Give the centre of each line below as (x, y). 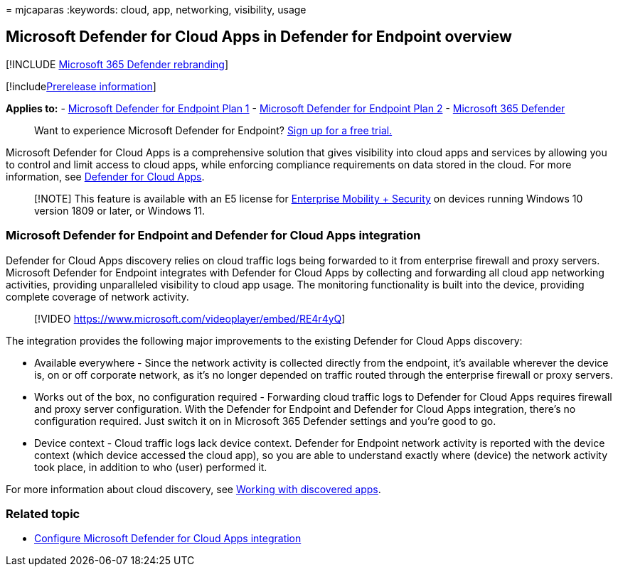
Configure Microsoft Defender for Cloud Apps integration (168, 539)
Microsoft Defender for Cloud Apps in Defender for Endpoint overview (259, 37)
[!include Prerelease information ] (81, 86)
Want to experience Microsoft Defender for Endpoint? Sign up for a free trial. (213, 130)
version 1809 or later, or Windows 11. (120, 210)
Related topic (43, 513)
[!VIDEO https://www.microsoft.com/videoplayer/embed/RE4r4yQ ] (190, 318)
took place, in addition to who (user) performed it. (151, 467)
